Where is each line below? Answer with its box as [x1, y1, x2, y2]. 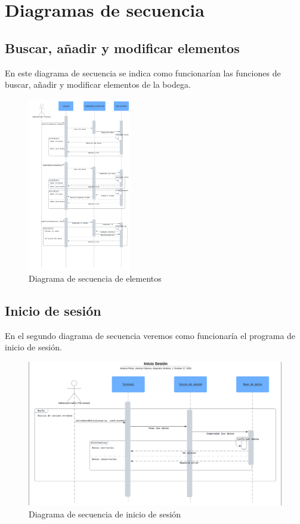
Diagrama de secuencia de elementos [29, 272, 162, 284]
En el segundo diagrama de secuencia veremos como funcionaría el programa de [5, 329, 296, 341]
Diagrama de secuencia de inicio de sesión [29, 507, 181, 520]
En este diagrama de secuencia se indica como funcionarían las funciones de [5, 66, 281, 79]
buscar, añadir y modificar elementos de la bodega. [5, 78, 191, 91]
